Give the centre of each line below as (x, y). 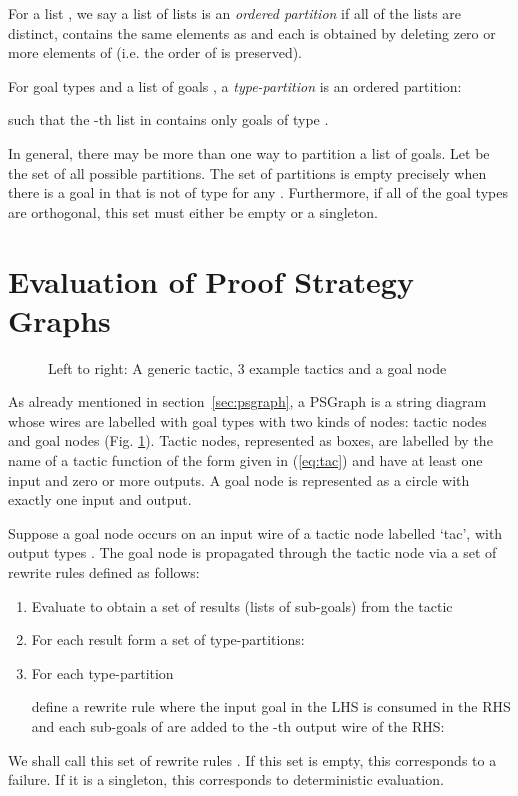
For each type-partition (102, 672)
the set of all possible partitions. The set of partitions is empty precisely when (247, 172)
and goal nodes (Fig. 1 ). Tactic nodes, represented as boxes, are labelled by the (250, 440)
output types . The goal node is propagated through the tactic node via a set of (252, 552)
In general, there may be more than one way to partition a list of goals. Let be (249, 152)
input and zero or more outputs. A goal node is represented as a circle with (239, 479)
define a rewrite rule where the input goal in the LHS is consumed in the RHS (271, 706)
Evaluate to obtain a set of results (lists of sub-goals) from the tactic (242, 605)
